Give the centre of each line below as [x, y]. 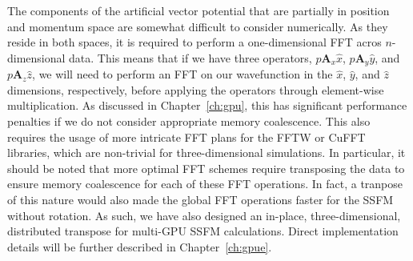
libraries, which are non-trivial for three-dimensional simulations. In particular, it [206, 153]
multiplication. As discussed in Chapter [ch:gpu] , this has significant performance [207, 105]
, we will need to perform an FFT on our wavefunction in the [182, 74]
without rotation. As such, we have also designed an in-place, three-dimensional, [204, 215]
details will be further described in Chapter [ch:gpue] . [140, 246]
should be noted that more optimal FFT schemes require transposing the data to [206, 168]
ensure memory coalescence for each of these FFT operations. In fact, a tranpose [205, 184]
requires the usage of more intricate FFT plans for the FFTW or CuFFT [186, 137]
